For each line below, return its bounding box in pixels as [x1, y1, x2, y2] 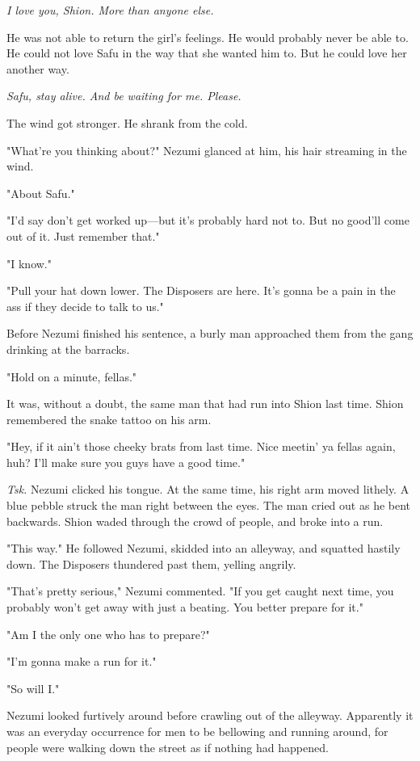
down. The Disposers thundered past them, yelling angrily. [6, 555, 296, 572]
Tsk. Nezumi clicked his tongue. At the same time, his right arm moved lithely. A [6, 481, 409, 498]
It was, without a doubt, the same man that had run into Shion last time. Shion [6, 395, 404, 412]
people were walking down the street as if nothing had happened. [6, 738, 329, 755]
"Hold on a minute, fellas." [6, 368, 137, 385]
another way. [6, 60, 69, 77]
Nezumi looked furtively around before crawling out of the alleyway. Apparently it [6, 707, 414, 724]
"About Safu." [6, 184, 75, 201]
